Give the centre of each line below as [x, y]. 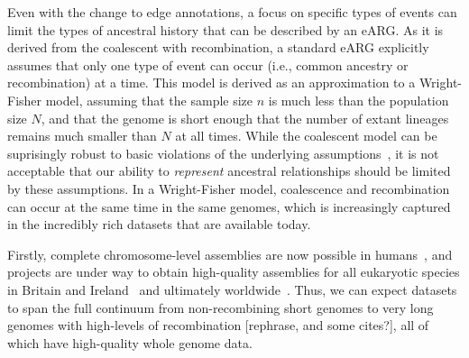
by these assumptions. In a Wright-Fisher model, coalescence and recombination [229, 188]
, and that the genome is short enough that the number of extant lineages [245, 118]
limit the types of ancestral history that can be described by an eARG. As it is [225, 29]
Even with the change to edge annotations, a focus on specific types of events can [232, 12]
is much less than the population [359, 100]
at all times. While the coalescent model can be [306, 136]
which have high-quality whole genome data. [130, 342]
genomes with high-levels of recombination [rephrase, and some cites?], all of [218, 325]
